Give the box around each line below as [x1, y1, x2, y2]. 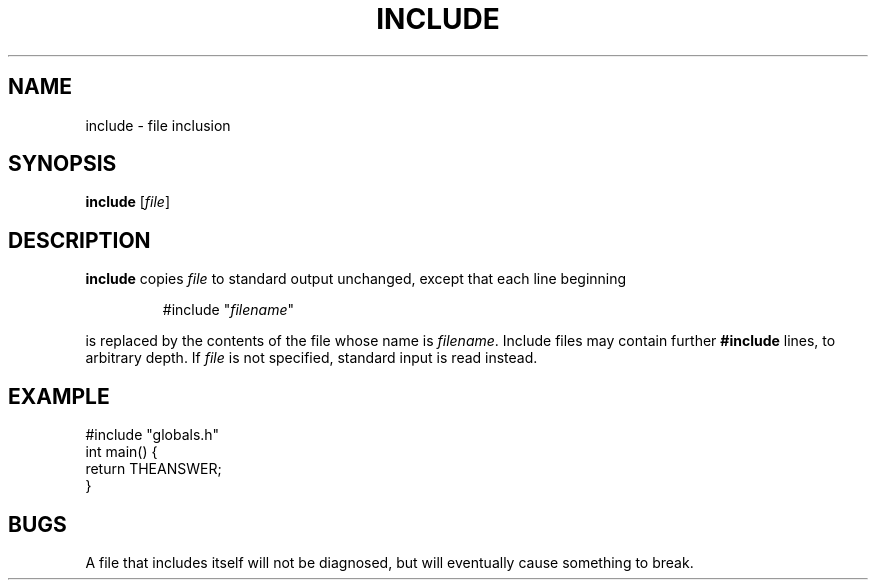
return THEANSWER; [85, 460, 222, 478]
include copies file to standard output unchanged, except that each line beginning [85, 270, 627, 288]
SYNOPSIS [8, 151, 117, 177]
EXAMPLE [8, 383, 110, 409]
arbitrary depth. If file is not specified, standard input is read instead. [85, 349, 538, 367]
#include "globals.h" [85, 426, 220, 444]
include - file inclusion [85, 116, 231, 134]
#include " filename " [162, 301, 294, 319]
